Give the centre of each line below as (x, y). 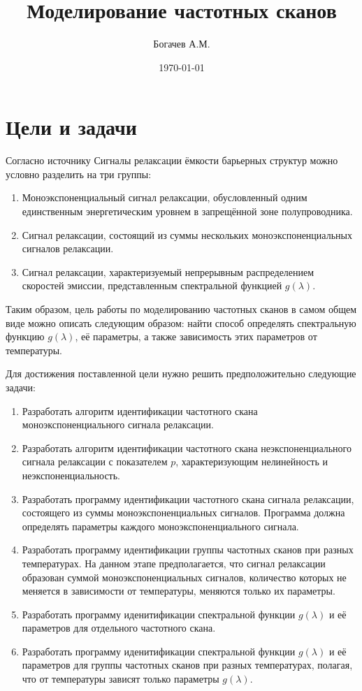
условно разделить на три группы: (79, 174)
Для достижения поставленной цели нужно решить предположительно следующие (181, 373)
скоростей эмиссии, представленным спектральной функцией (152, 285)
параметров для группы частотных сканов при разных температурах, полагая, (187, 665)
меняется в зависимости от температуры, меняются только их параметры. (179, 591)
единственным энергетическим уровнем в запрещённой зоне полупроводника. (187, 211)
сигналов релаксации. (68, 248)
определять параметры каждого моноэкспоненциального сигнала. (160, 526)
